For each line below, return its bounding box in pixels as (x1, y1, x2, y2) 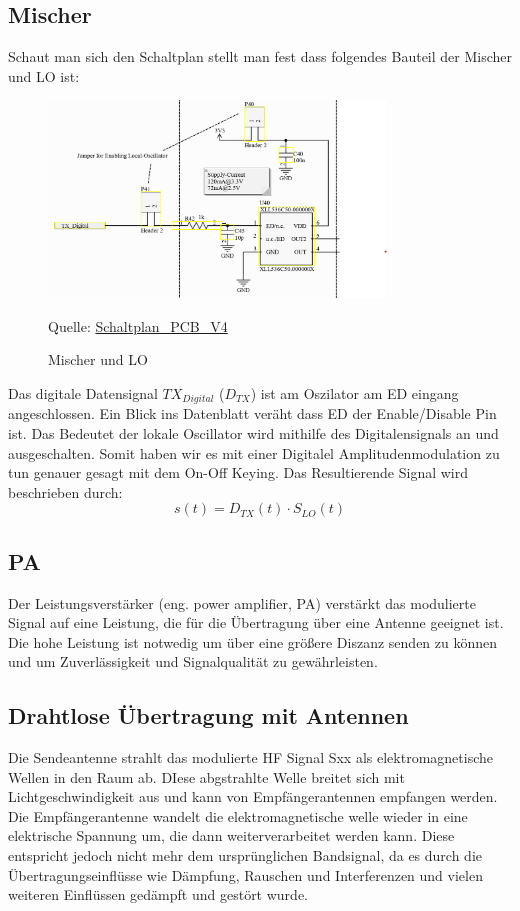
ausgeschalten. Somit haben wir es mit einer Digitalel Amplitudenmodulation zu (8, 442, 500, 463)
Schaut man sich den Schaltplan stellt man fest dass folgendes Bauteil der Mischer (8, 46, 513, 67)
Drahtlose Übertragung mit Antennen (8, 700, 409, 731)
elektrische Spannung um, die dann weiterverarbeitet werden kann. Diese (8, 825, 455, 846)
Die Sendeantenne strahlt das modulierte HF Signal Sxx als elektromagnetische (8, 747, 493, 768)
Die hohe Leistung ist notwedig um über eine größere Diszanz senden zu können (8, 631, 498, 652)
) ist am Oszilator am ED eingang (250, 382, 459, 403)
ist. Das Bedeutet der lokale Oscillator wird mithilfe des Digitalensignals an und (8, 422, 499, 443)
